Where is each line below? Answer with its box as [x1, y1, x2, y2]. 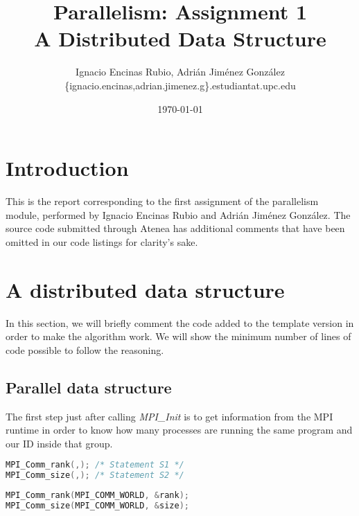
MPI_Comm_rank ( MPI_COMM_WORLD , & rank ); [6, 490, 189, 501]
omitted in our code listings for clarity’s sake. [6, 234, 198, 249]
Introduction [6, 154, 129, 182]
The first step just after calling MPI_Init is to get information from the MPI [6, 409, 333, 423]
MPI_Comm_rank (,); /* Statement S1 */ [6, 460, 184, 470]
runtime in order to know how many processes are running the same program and [6, 422, 353, 437]
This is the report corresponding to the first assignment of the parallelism [6, 194, 319, 208]
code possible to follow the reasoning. [6, 342, 164, 357]
